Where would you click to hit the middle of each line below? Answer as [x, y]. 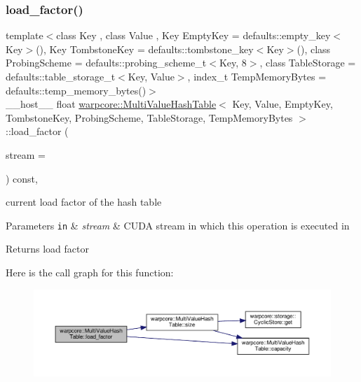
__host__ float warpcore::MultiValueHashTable [111, 104]
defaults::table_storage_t [61, 76]
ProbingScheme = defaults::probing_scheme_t [106, 63]
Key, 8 [233, 63]
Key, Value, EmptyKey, [282, 104]
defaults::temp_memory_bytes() [76, 90]
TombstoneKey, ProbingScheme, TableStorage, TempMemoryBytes [149, 117]
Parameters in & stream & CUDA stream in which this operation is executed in [178, 225]
